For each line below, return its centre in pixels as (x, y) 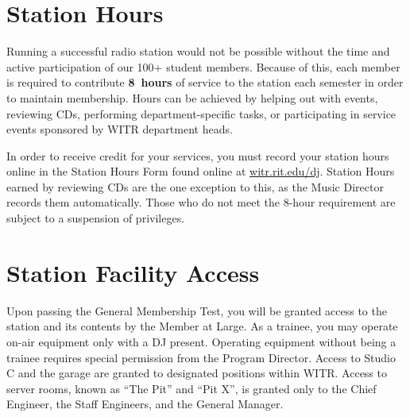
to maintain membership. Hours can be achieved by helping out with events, (192, 97)
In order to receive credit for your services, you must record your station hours (198, 155)
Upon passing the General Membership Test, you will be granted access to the (197, 310)
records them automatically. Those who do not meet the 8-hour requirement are (201, 202)
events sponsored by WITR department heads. (120, 129)
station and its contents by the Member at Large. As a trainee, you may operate (202, 326)
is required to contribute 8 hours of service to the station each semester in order (205, 82)
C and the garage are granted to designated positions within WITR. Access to (197, 373)
